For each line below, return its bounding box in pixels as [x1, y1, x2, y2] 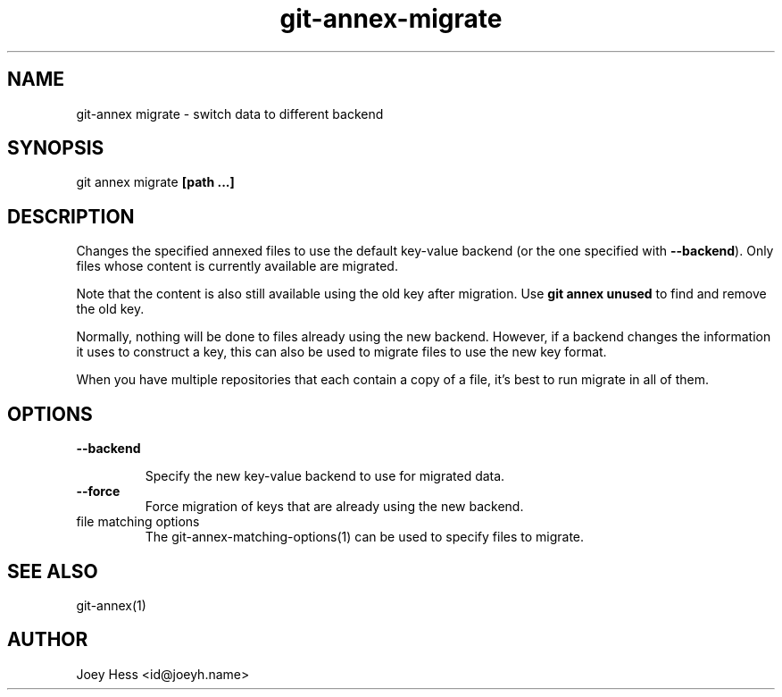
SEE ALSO [7, 559, 98, 583]
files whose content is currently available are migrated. [76, 258, 398, 274]
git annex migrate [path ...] [76, 174, 235, 190]
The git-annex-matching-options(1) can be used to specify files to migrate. [145, 529, 585, 545]
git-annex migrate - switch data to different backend [76, 105, 384, 122]
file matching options [76, 514, 200, 530]
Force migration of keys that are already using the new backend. [145, 499, 524, 515]
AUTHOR [7, 628, 88, 651]
